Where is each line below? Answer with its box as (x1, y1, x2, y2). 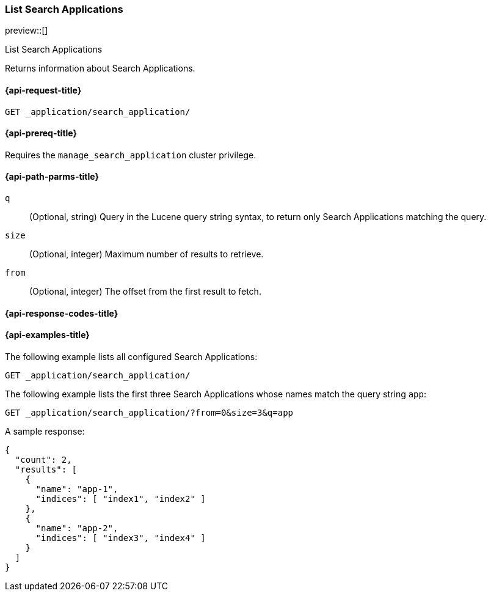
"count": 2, (15, 454, 72, 465)
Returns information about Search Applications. (5, 63, 195, 74)
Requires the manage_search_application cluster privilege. (5, 149, 256, 160)
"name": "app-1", (35, 484, 118, 494)
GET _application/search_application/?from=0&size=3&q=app (5, 407, 294, 418)
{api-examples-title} (5, 329, 90, 340)
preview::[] (5, 25, 48, 36)
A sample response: (5, 425, 85, 436)
